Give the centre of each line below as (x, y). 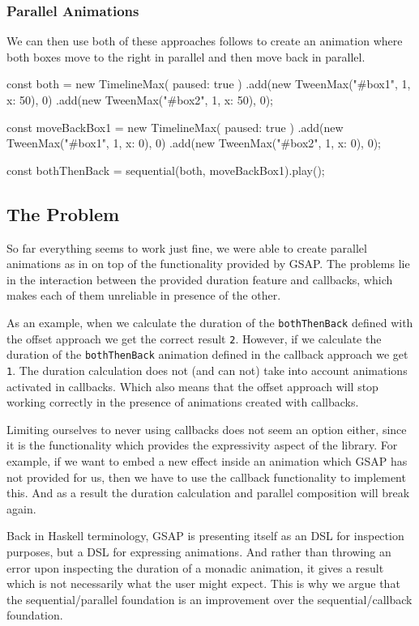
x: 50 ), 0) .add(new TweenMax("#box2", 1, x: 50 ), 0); (140, 100)
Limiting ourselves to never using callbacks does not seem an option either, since (207, 429)
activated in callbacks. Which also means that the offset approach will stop (192, 386)
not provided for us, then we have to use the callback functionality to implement (206, 477)
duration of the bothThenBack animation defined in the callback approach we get (207, 354)
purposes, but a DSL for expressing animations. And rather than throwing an (199, 551)
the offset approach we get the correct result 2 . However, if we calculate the (194, 338)
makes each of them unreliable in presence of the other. (144, 295)
